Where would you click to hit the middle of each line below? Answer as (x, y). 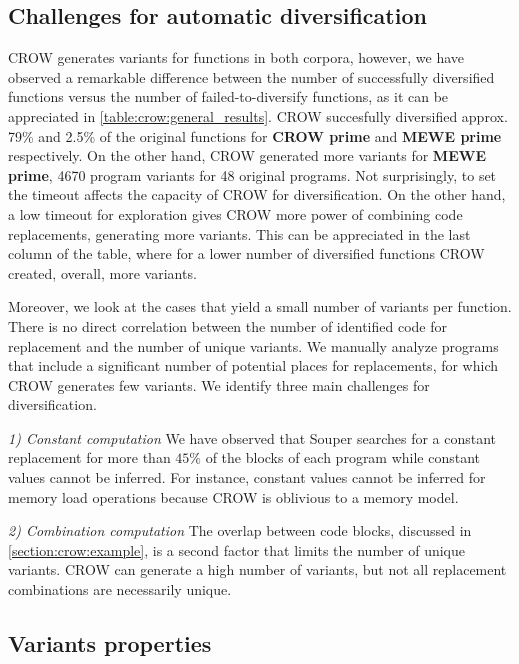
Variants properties (110, 643)
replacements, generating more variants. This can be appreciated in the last (239, 233)
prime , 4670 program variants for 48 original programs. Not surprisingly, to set (252, 174)
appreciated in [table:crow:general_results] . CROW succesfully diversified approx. (258, 115)
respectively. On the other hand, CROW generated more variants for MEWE (247, 155)
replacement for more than (89, 457)
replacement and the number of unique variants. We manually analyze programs (253, 345)
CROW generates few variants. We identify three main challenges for (219, 384)
